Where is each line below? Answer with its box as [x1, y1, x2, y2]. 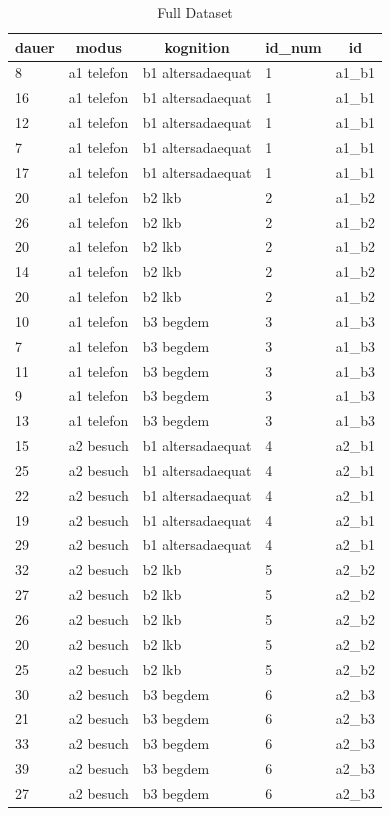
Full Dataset [157, 2, 233, 22]
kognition [164, 36, 230, 57]
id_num [265, 36, 322, 57]
